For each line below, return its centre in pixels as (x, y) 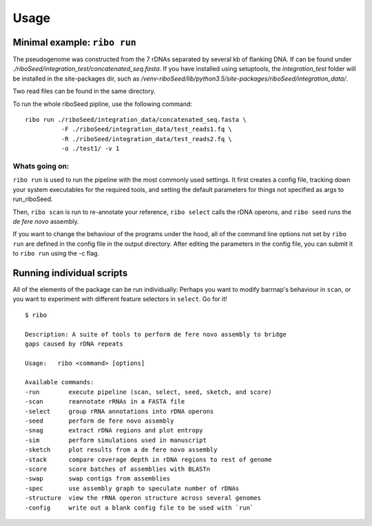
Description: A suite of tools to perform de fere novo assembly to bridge (156, 334)
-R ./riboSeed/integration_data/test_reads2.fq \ (146, 139)
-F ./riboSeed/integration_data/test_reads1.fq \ (146, 129)
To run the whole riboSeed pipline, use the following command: (103, 104)
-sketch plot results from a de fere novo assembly (121, 450)
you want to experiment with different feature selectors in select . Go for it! (120, 299)
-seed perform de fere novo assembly (100, 421)
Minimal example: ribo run (75, 42)
